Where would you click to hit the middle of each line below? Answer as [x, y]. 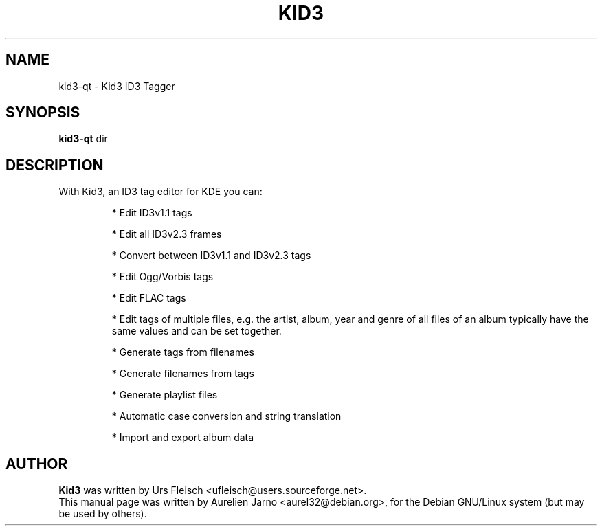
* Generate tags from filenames [183, 352]
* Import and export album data [183, 438]
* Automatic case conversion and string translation [226, 416]
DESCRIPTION [55, 165]
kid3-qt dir [83, 139]
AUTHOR [37, 464]
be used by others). [103, 514]
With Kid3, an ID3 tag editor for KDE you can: [160, 192]
